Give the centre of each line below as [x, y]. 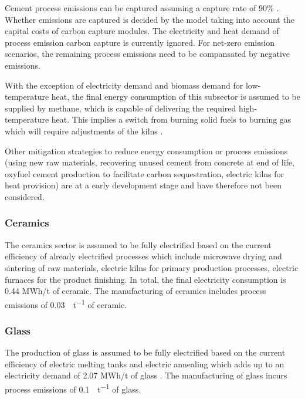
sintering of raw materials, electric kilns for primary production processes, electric [152, 267]
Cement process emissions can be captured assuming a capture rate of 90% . [142, 8]
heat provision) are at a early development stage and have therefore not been [143, 185]
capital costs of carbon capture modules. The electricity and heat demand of [142, 31]
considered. [25, 196]
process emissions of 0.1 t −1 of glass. [73, 388]
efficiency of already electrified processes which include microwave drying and [143, 256]
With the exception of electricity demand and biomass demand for [124, 85]
